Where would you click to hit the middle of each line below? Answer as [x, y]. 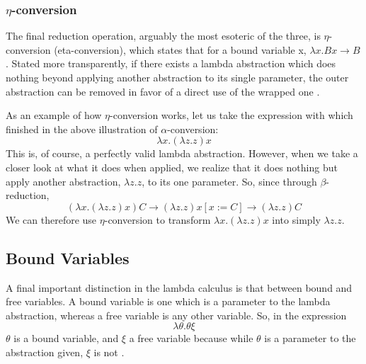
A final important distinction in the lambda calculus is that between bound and [179, 287]
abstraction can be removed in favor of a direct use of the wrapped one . [163, 91]
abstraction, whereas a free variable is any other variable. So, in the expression [176, 315]
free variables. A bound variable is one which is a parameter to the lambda [168, 301]
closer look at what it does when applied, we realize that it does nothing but [172, 167]
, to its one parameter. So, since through [229, 181]
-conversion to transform [158, 219]
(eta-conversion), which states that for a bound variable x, [180, 49]
